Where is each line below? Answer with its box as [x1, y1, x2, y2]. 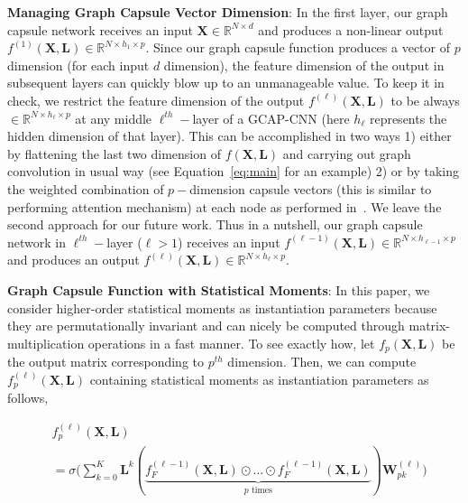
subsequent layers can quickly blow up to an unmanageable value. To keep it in [7, 73, 445, 92]
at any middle [75, 108, 152, 127]
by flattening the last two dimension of [7, 144, 221, 163]
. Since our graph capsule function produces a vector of [145, 38, 450, 57]
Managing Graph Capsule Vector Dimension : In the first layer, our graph [7, 3, 448, 21]
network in [7, 232, 66, 251]
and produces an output [7, 250, 140, 269]
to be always [390, 90, 460, 109]
